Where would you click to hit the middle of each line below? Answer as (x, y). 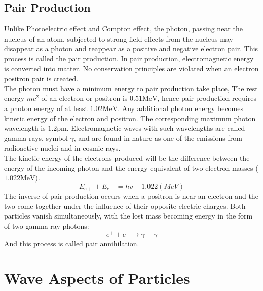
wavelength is (25, 128)
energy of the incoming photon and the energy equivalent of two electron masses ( (131, 168)
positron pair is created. (41, 78)
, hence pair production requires (207, 98)
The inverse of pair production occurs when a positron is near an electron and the (131, 196)
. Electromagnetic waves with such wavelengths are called (156, 128)
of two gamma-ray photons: (47, 225)
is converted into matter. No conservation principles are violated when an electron (131, 68)
